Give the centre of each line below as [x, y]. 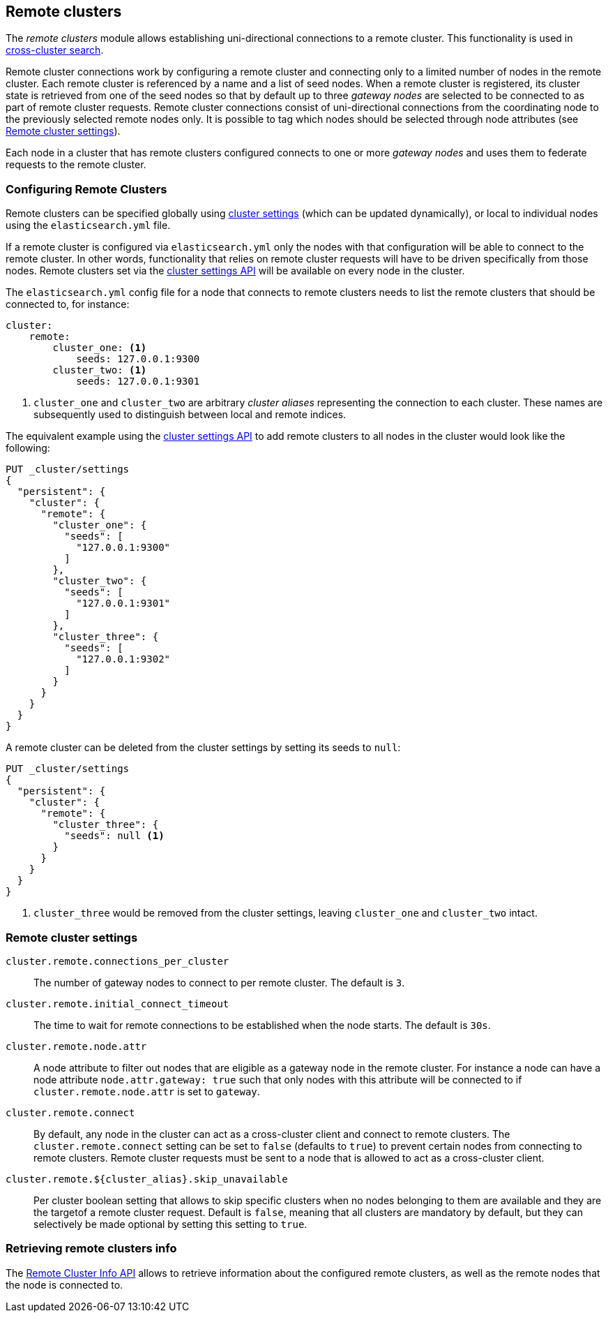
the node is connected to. [64, 1284]
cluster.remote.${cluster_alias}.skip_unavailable [147, 1179]
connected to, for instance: [68, 304]
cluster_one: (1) [100, 348]
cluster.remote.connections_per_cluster [117, 961]
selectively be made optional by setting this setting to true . [170, 1224]
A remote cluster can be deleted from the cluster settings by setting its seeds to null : [203, 748]
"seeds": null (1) [114, 836]
